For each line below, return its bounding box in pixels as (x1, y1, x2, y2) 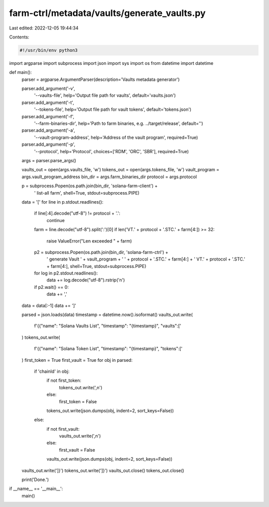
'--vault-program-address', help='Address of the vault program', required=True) (34, 134, 198, 140)
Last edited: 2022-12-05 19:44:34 (9, 25, 79, 31)
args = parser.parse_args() (21, 157, 77, 163)
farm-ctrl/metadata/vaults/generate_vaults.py (9, 7, 206, 18)
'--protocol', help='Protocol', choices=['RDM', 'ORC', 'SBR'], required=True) (34, 148, 189, 154)
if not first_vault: (46, 426, 80, 432)
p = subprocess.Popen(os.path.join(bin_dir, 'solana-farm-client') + (21, 183, 158, 189)
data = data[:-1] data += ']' (21, 302, 77, 308)
